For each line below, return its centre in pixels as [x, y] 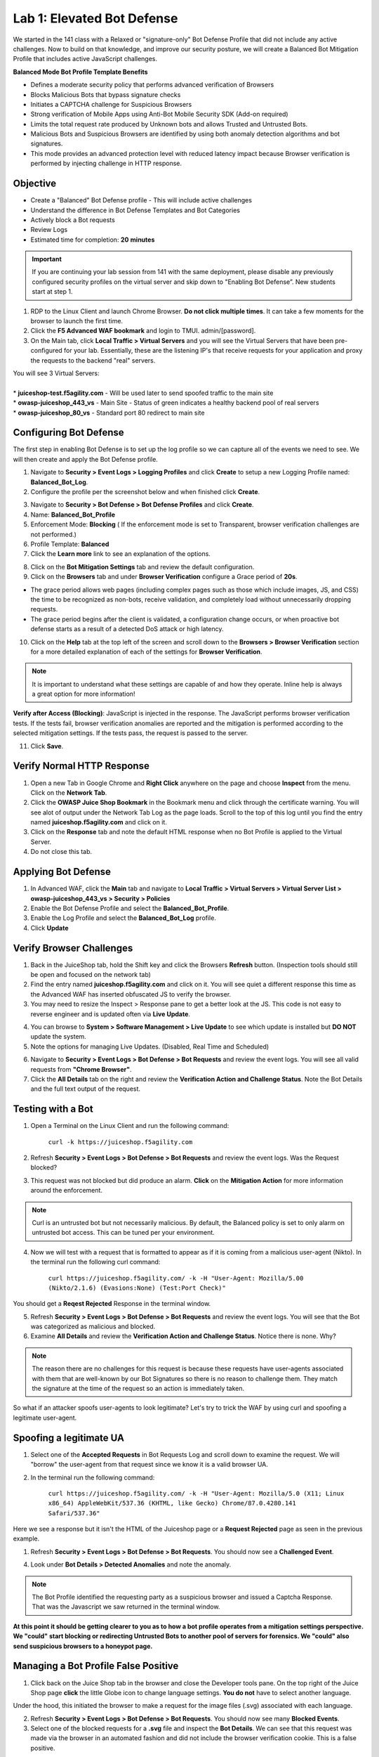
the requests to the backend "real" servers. [93, 360]
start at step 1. [52, 292]
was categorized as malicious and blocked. [93, 1327]
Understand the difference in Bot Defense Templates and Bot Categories [135, 210]
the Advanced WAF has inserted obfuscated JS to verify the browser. [131, 994]
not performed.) [54, 534]
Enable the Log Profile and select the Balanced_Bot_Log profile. [124, 918]
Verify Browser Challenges [73, 948]
